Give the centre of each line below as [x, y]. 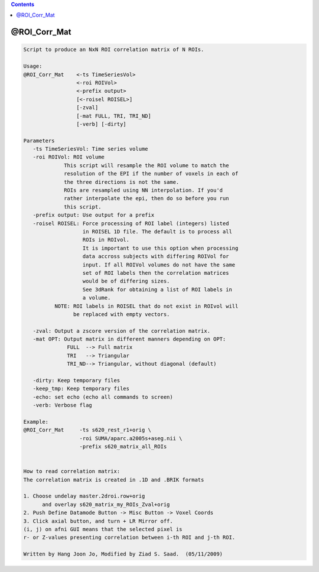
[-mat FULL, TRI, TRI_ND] [114, 116]
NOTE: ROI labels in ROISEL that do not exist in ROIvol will [146, 306]
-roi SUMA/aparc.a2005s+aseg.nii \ [131, 438]
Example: [36, 422]
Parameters [39, 141]
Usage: [33, 66]
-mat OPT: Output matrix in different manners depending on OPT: [129, 339]
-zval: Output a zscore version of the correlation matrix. [122, 331]
